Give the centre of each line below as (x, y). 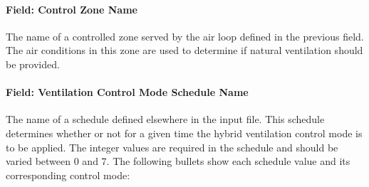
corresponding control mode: (68, 175)
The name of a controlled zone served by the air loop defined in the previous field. (185, 36)
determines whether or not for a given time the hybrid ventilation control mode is (184, 133)
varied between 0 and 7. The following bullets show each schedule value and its (178, 161)
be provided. (33, 64)
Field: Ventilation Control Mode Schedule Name (127, 92)
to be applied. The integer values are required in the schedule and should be (172, 147)
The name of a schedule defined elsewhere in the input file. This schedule (165, 119)
